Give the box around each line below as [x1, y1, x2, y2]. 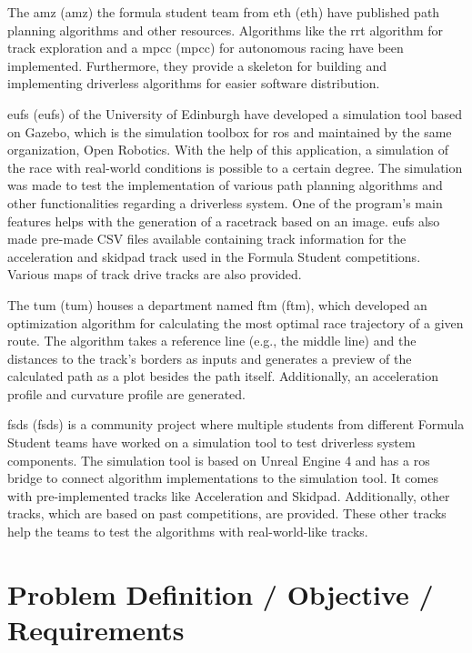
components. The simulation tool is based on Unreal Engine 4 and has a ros [7, 450, 430, 469]
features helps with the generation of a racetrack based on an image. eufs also [7, 211, 440, 230]
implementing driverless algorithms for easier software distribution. [7, 74, 380, 93]
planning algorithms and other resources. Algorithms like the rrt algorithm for [7, 20, 444, 39]
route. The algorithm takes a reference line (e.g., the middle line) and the [7, 331, 417, 350]
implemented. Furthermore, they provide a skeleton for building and [7, 55, 387, 75]
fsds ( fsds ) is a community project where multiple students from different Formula [7, 415, 465, 434]
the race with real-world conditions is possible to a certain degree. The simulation [7, 157, 463, 176]
